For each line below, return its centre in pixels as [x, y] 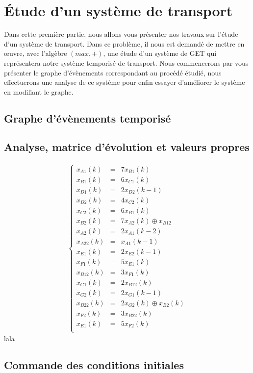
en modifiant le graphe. [39, 91]
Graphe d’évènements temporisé [88, 118]
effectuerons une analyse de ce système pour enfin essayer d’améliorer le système [125, 82]
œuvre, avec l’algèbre [36, 53]
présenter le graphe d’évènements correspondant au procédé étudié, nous [113, 72]
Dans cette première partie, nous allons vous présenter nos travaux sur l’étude [121, 34]
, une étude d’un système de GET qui [160, 53]
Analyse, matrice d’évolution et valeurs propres [127, 147]
